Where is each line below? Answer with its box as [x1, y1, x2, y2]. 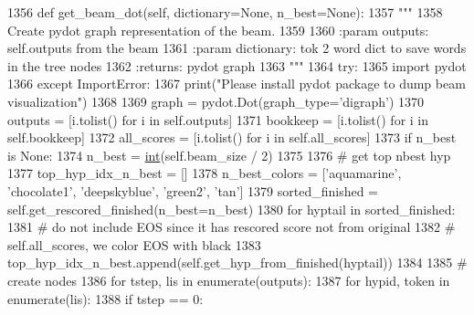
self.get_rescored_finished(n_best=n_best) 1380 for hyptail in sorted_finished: [7, 199, 456, 218]
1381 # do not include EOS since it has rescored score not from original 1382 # [7, 217, 456, 236]
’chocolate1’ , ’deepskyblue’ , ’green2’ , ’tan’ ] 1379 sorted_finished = [7, 181, 379, 200]
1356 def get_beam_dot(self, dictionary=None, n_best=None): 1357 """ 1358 [7, 3, 443, 21]
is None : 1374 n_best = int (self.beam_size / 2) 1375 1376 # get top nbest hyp [7, 145, 451, 164]
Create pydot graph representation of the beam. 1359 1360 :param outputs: [7, 20, 429, 39]
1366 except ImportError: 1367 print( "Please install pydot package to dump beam [7, 74, 466, 93]
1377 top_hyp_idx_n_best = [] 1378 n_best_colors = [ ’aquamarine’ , [7, 163, 402, 183]
